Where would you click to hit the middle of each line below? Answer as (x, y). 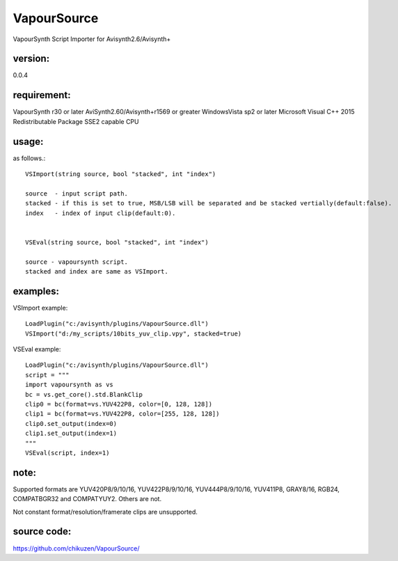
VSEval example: (37, 349)
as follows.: (29, 158)
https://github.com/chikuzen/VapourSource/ (76, 548)
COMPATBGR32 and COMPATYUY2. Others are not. (87, 499)
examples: (36, 291)
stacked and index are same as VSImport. (97, 271)
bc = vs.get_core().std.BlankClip (84, 394)
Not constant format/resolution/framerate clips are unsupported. (105, 512)
